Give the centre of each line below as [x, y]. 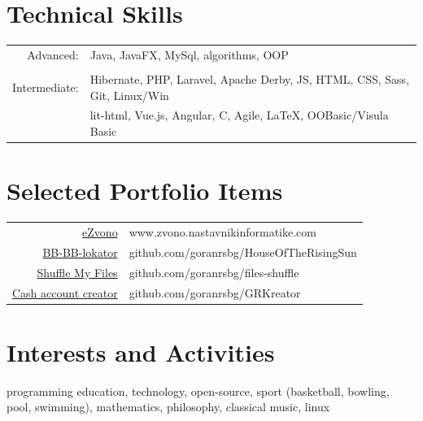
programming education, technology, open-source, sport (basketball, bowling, [198, 391]
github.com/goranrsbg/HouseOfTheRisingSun [243, 252]
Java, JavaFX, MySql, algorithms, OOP [189, 54]
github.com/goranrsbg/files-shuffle [214, 272]
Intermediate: [46, 87]
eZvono [100, 231]
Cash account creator [65, 292]
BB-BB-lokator [80, 252]
